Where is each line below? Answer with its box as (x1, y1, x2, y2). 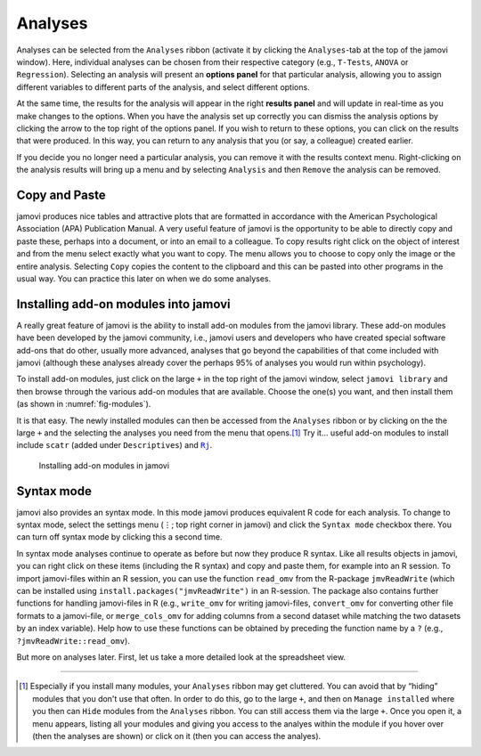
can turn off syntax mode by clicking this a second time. (16, 532, 223, 542)
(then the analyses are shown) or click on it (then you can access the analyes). (32, 730, 322, 741)
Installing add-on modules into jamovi (16, 297, 231, 312)
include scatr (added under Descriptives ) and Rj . (16, 440, 213, 451)
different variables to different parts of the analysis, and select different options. (16, 81, 311, 93)
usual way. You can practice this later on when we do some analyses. (16, 272, 272, 284)
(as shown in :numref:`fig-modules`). (16, 399, 151, 410)
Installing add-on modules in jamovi (38, 459, 169, 471)
